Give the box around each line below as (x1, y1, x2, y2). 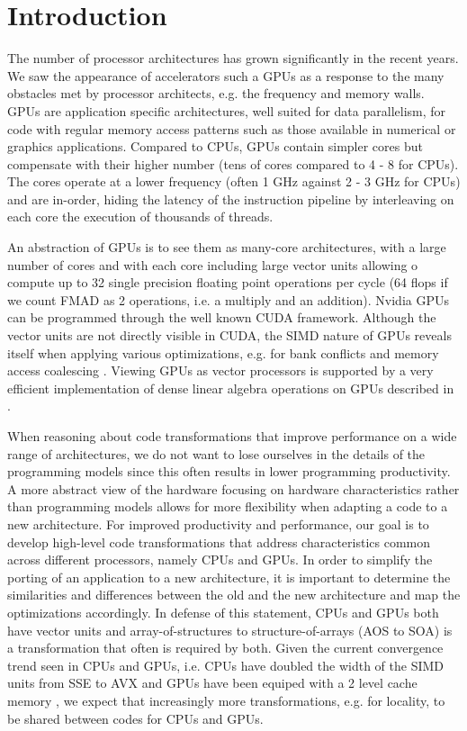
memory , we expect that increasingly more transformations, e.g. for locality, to (7, 690, 445, 709)
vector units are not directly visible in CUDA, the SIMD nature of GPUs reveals (7, 326, 452, 345)
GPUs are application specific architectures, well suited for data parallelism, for (7, 101, 446, 120)
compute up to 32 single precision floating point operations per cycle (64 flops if (7, 273, 448, 292)
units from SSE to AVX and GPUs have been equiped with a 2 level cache (7, 673, 418, 692)
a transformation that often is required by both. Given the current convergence (7, 638, 444, 657)
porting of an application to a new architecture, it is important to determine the (7, 567, 451, 586)
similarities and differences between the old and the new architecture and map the (7, 585, 461, 604)
